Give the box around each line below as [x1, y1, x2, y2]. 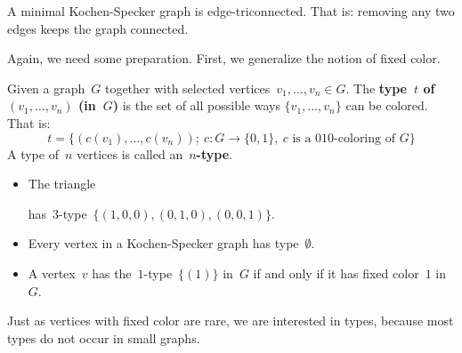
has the [92, 263, 132, 282]
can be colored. [345, 96, 428, 115]
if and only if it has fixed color [253, 263, 419, 282]
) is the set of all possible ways [112, 96, 280, 115]
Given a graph [7, 78, 85, 97]
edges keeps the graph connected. [7, 19, 189, 37]
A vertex [28, 263, 76, 282]
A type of [7, 144, 59, 163]
